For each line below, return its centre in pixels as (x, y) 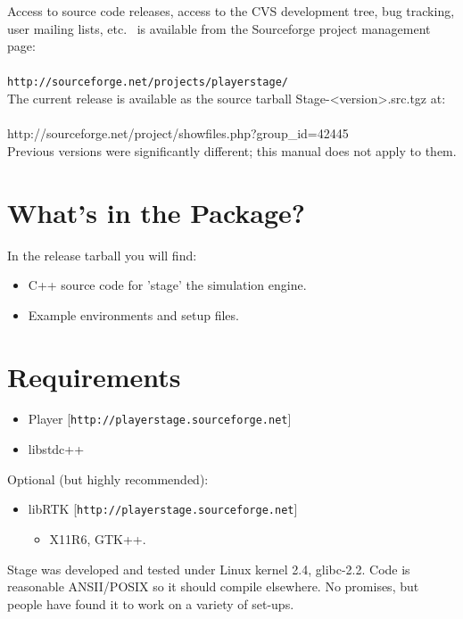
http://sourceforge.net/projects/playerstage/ (148, 83)
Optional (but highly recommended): (108, 479)
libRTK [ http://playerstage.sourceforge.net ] (163, 509)
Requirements (94, 376)
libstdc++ (56, 449)
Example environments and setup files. (133, 314)
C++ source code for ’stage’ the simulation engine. (167, 285)
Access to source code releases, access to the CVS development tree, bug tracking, (231, 11)
